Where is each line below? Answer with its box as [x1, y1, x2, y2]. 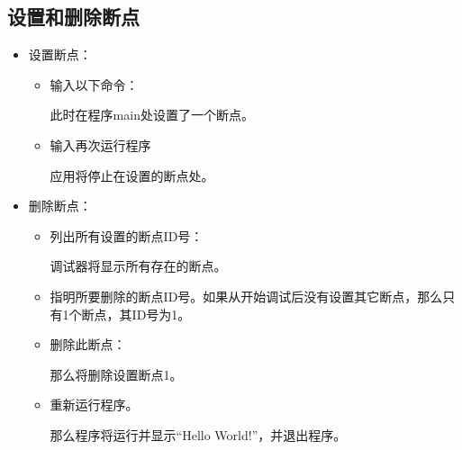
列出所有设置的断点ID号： [50, 226, 204, 245]
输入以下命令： [50, 75, 139, 94]
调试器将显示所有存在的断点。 [50, 256, 227, 275]
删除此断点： [50, 335, 126, 354]
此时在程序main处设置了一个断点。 [50, 105, 254, 124]
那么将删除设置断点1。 [50, 364, 183, 383]
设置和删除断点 [7, 3, 140, 31]
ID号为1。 [131, 304, 191, 323]
